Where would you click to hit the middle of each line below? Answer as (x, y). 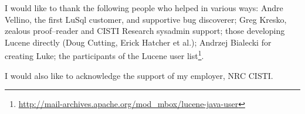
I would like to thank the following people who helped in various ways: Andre (144, 8)
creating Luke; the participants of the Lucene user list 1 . (104, 55)
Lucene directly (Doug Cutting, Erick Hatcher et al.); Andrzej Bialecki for (138, 42)
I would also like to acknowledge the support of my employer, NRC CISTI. (139, 75)
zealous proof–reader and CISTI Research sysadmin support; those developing (145, 31)
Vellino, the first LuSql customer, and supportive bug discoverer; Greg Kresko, (146, 19)
